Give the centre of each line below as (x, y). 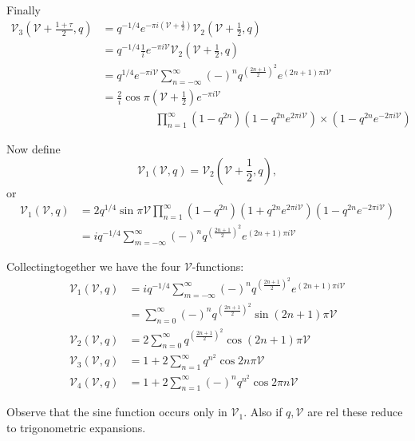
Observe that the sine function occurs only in (117, 412)
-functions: (218, 266)
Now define (34, 149)
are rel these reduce (355, 412)
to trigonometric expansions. (76, 427)
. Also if (263, 412)
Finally (24, 10)
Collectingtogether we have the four (94, 266)
